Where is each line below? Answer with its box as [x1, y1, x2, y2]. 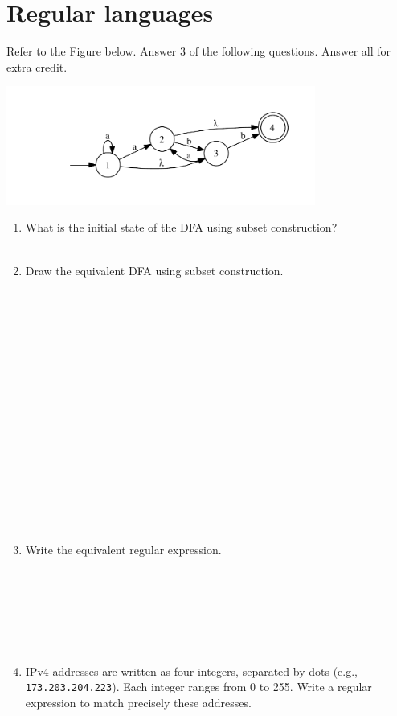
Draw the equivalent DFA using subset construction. [25, 261, 284, 278]
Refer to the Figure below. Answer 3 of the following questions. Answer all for [6, 43, 391, 60]
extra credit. [6, 58, 68, 75]
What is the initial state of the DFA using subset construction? [25, 219, 338, 236]
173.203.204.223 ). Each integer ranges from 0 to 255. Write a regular [25, 678, 372, 695]
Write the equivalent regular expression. [25, 541, 222, 558]
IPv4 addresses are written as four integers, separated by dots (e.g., [25, 662, 358, 679]
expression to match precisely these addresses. [25, 694, 252, 711]
